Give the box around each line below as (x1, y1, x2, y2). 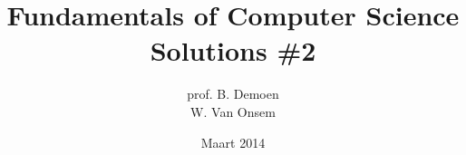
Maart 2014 (200, 132, 266, 151)
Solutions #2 (150, 32, 316, 69)
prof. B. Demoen (187, 84, 279, 103)
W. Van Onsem (190, 102, 276, 121)
